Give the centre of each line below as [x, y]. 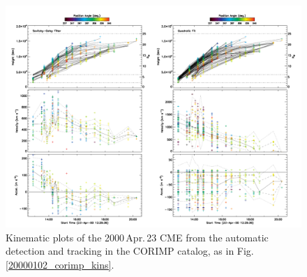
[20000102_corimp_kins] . [60, 264]
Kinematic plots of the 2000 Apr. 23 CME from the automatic [137, 237]
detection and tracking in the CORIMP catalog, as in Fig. [130, 251]
